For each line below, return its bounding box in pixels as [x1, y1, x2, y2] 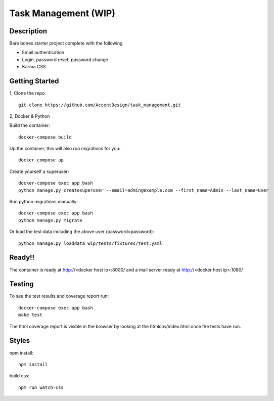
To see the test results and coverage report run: [9, 293, 109, 299]
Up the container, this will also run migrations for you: [9, 146, 121, 152]
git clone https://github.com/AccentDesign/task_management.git [18, 102, 181, 108]
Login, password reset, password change [22, 56, 108, 63]
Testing [9, 280, 34, 288]
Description [9, 27, 48, 35]
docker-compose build [18, 134, 72, 140]
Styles [9, 336, 30, 345]
